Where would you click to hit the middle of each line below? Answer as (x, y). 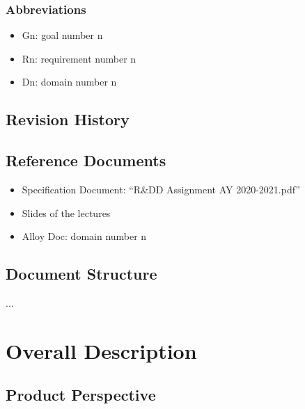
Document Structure (81, 274)
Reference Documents (86, 160)
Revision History (68, 119)
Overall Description (101, 350)
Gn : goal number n (62, 35)
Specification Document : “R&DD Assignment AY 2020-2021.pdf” (161, 189)
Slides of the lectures (66, 212)
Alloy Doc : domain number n (84, 236)
